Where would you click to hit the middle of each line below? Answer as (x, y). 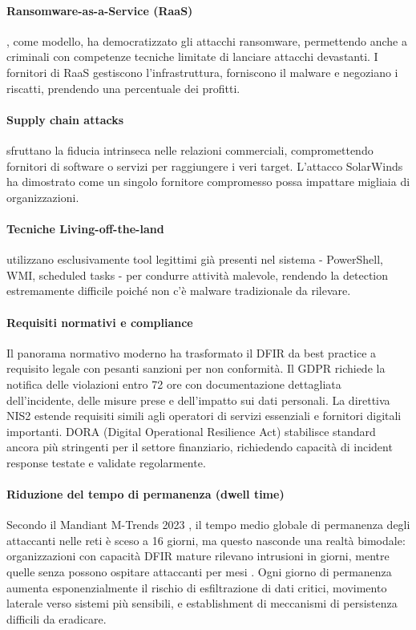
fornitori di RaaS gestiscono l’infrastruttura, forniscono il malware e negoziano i (202, 72)
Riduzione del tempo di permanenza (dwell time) (145, 494)
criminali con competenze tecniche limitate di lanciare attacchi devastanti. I (192, 57)
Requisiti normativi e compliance (100, 322)
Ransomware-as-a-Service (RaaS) (100, 10)
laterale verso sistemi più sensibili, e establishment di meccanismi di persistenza (202, 603)
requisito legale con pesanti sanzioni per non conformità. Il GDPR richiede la (196, 368)
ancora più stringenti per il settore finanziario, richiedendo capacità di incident (200, 447)
